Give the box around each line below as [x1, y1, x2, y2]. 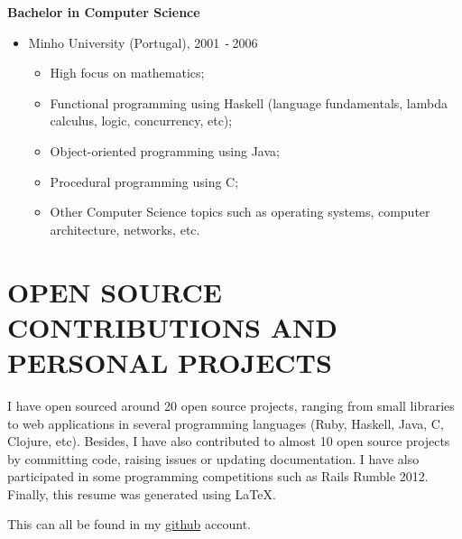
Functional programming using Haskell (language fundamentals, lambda [50, 93, 448, 112]
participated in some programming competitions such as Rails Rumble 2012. [7, 467, 429, 486]
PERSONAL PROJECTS [7, 343, 332, 380]
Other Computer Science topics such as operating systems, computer [50, 202, 430, 221]
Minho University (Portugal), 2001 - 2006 [28, 33, 258, 51]
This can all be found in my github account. [7, 515, 252, 534]
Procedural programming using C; [50, 172, 239, 191]
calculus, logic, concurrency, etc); [50, 111, 233, 130]
